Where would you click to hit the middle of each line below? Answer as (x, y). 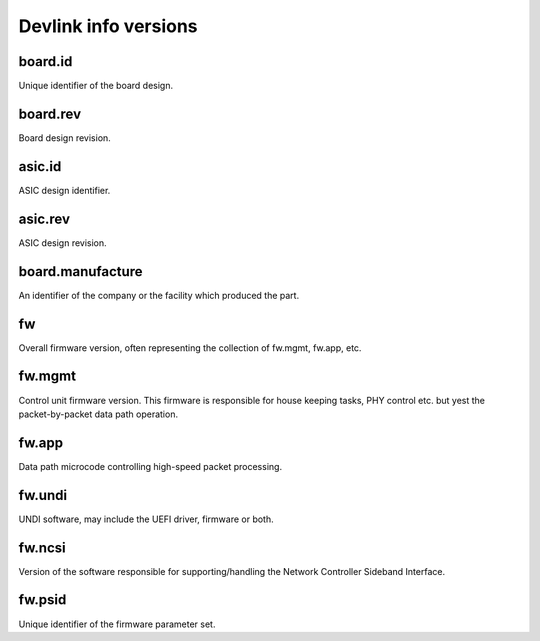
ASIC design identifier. (64, 190)
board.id (45, 61)
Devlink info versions (108, 26)
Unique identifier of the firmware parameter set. (117, 624)
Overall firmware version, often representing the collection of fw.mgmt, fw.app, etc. (190, 347)
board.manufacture (81, 271)
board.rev (50, 113)
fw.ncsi (42, 547)
